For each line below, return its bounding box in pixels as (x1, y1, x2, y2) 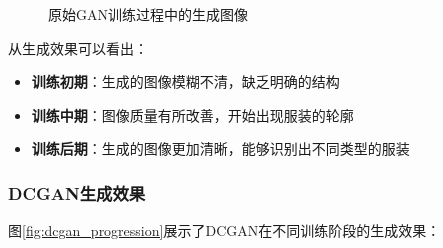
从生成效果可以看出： (8, 37, 148, 58)
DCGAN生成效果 (8, 180, 146, 205)
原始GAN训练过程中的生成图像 (48, 4, 248, 24)
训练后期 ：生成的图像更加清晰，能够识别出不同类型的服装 (31, 138, 410, 159)
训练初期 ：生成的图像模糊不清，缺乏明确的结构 (31, 71, 340, 92)
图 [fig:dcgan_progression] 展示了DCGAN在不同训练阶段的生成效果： (8, 220, 441, 241)
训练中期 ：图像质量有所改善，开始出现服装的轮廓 (31, 104, 354, 125)
